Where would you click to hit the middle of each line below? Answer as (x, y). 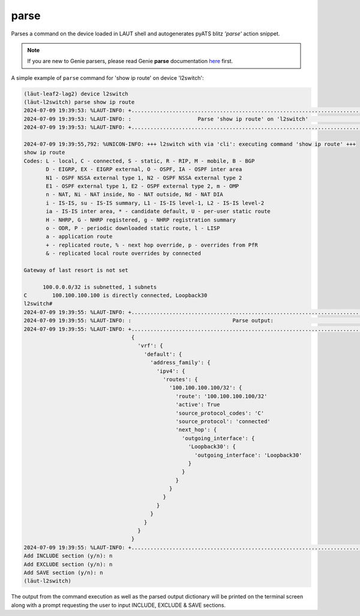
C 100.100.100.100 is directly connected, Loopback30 (115, 295)
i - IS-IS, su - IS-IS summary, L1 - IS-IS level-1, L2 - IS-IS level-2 (155, 203)
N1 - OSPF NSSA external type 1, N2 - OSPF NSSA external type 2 (144, 178)
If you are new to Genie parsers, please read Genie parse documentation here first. (130, 61)
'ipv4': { (171, 371)
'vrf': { (150, 346)
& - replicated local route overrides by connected (123, 253)
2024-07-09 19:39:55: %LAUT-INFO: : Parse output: (149, 321)
